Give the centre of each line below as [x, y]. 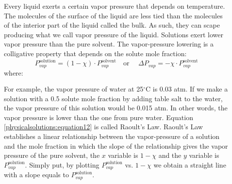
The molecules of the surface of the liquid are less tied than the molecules [113, 15]
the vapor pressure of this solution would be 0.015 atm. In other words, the [116, 108]
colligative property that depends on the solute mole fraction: [95, 53]
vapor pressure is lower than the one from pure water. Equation [99, 117]
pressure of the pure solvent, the [52, 155]
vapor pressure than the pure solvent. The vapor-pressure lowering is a [109, 44]
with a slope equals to [36, 175]
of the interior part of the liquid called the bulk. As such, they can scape [112, 25]
